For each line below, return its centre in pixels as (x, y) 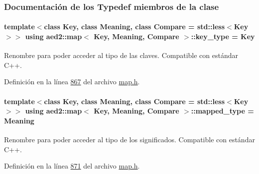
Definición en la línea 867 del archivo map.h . (72, 82)
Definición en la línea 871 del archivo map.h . (72, 166)
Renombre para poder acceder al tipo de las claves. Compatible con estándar (121, 55)
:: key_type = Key (223, 36)
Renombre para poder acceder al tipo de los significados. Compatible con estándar (129, 139)
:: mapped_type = (222, 111)
